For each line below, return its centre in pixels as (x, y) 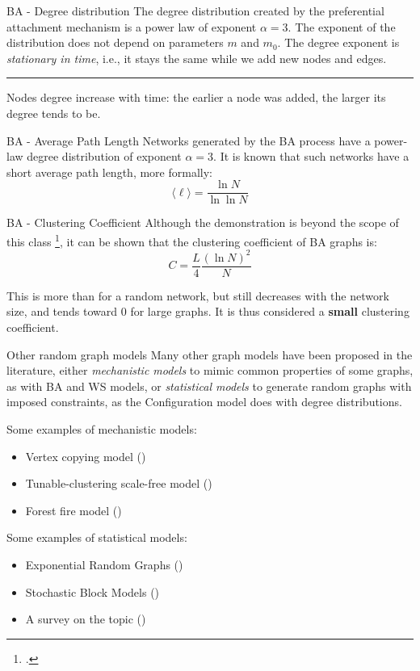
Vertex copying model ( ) (86, 456)
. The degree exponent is (338, 42)
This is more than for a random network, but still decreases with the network (198, 295)
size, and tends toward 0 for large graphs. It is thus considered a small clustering (208, 311)
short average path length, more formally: (109, 172)
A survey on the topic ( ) (86, 619)
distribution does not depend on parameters (115, 42)
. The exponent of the (342, 26)
